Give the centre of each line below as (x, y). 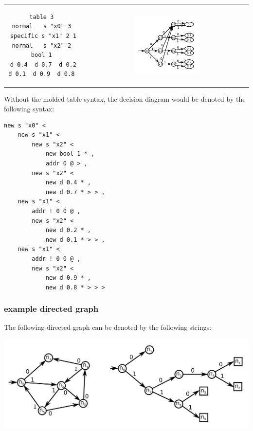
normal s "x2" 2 (42, 45)
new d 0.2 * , (68, 230)
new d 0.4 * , (68, 183)
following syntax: (29, 108)
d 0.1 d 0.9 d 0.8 (42, 74)
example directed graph (51, 309)
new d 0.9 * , (68, 278)
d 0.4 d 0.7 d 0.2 (43, 64)
